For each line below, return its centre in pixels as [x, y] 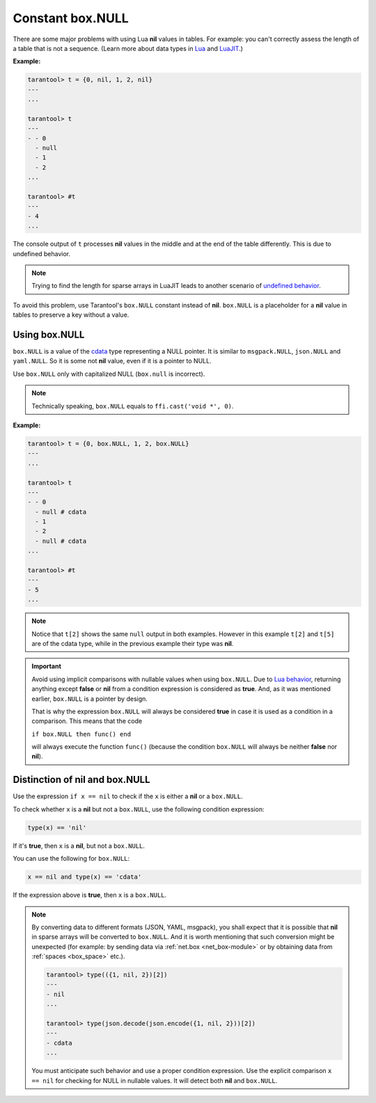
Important [47, 666]
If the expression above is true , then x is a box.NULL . [90, 895]
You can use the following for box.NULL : [71, 859]
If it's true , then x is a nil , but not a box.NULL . [79, 846]
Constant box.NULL [71, 18]
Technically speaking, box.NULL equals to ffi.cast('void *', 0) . [133, 406]
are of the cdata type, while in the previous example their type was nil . [133, 643]
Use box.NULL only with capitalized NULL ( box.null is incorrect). [109, 374]
